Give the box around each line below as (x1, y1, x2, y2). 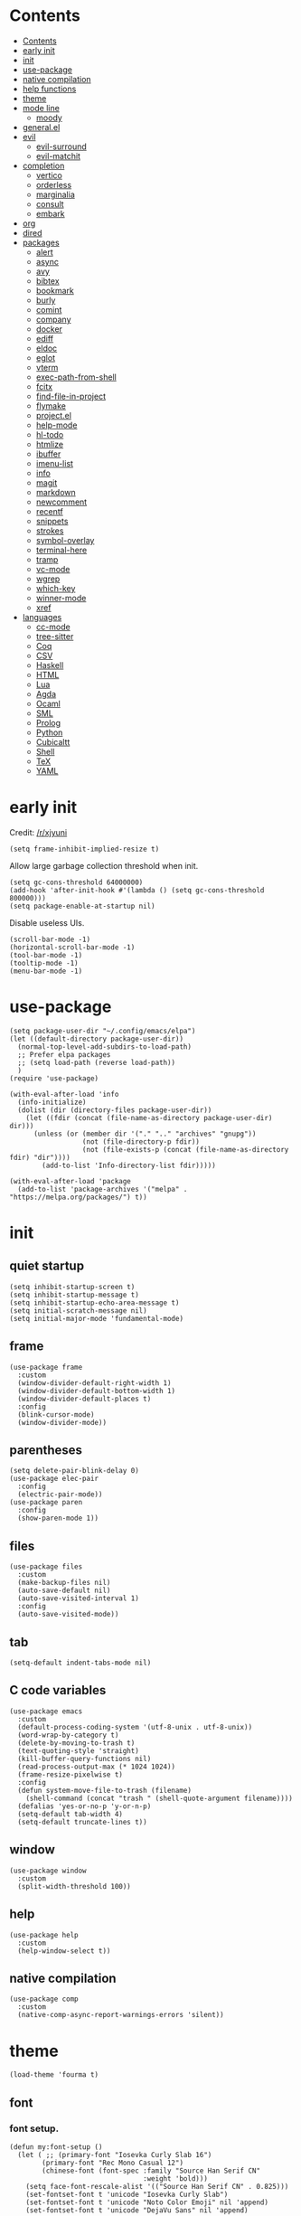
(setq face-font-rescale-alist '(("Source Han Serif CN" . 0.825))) (25, 2182, 289, 2191)
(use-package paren (9, 1498, 83, 1507)
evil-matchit (35, 150, 81, 161)
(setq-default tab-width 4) (17, 1809, 124, 1818)
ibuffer (35, 448, 61, 459)
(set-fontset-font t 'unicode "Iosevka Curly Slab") (25, 2190, 229, 2199)
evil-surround (35, 141, 88, 152)
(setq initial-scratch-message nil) (9, 1306, 147, 1315)
